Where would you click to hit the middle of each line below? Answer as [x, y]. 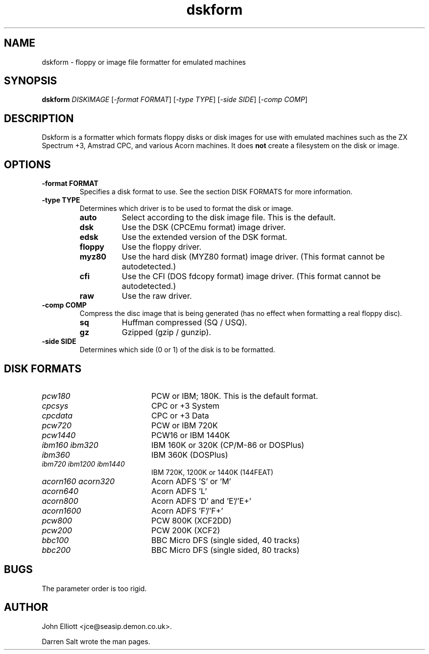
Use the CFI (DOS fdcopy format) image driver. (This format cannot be [251, 276]
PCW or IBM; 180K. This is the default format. [235, 396]
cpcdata [57, 415]
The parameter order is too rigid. [94, 588]
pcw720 [57, 425]
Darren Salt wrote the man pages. [96, 641]
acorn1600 [61, 510]
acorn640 [60, 491]
